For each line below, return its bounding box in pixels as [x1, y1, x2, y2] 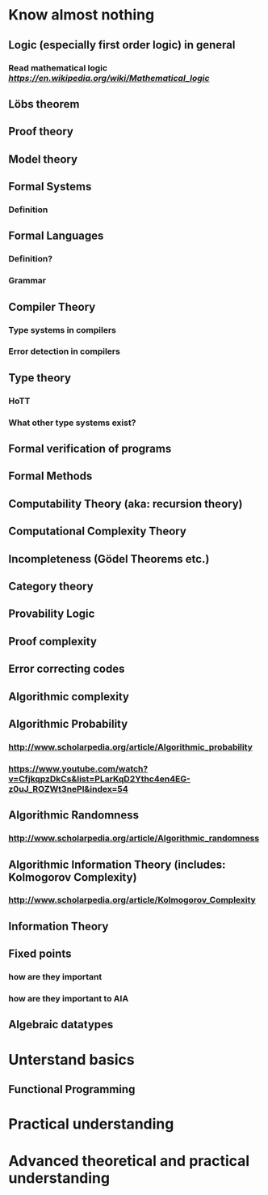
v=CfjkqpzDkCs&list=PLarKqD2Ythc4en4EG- [8, 773, 191, 785]
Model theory [8, 152, 78, 166]
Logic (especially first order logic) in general [8, 38, 236, 52]
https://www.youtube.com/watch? [8, 763, 149, 774]
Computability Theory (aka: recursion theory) [8, 496, 243, 511]
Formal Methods [8, 470, 93, 483]
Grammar [8, 275, 47, 287]
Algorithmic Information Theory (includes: [8, 857, 226, 871]
